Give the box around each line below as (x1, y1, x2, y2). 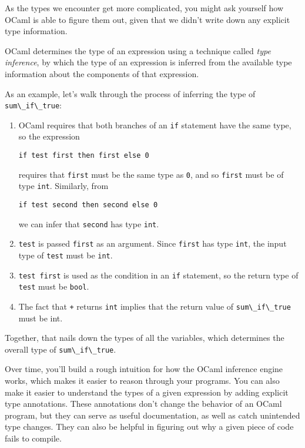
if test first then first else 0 (18, 151, 149, 160)
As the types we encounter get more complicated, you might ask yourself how (5, 2, 284, 14)
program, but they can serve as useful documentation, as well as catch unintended (5, 409, 300, 421)
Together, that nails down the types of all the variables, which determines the (5, 331, 284, 344)
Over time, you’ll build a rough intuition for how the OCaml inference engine (5, 363, 283, 375)
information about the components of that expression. (5, 67, 199, 79)
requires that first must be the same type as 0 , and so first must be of (18, 168, 284, 180)
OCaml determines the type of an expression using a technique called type (5, 44, 271, 57)
